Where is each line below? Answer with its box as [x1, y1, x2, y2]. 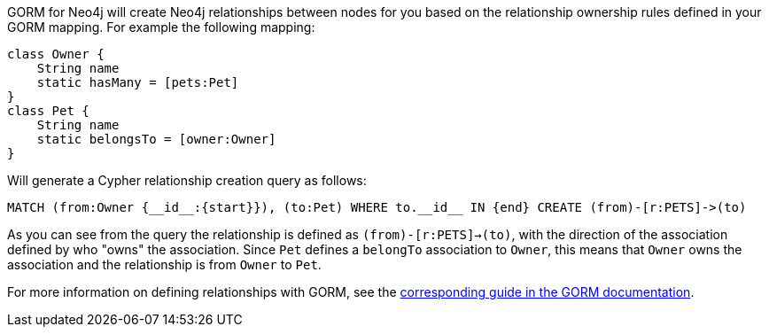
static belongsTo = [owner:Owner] [36, 132, 276, 146]
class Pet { [7, 104, 89, 118]
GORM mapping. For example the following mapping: [7, 19, 315, 35]
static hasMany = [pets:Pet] [36, 75, 239, 89]
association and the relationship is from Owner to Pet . [7, 257, 322, 272]
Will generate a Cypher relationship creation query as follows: [7, 173, 367, 188]
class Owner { [7, 47, 105, 61]
